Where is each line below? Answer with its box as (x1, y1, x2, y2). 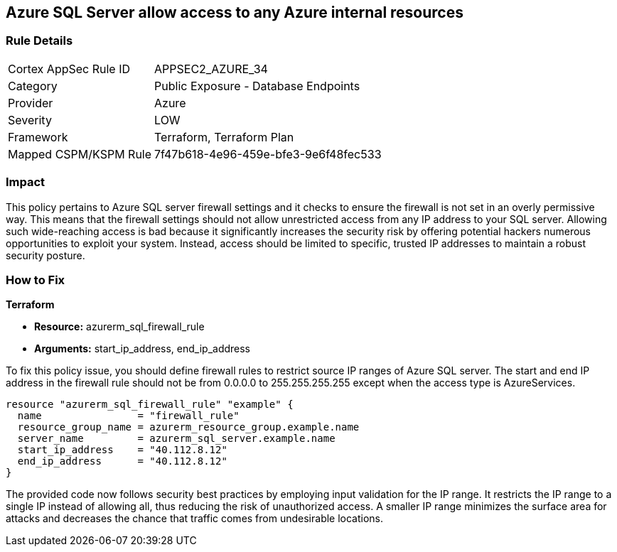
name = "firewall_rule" (17, 410, 240, 422)
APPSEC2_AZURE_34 (154, 61, 268, 76)
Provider (8, 95, 53, 110)
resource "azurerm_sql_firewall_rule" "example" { (6, 399, 294, 411)
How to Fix (6, 272, 65, 287)
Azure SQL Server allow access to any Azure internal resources (6, 4, 463, 21)
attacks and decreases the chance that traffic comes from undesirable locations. (6, 512, 384, 525)
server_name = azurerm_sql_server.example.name (17, 433, 336, 445)
